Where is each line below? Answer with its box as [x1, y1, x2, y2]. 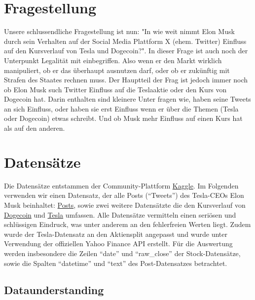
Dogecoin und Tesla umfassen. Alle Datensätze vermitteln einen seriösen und [4, 209, 236, 220]
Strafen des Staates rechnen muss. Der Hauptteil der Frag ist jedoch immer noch [4, 75, 248, 85]
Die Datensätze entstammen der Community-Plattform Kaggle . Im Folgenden [4, 180, 239, 190]
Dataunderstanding [4, 282, 104, 297]
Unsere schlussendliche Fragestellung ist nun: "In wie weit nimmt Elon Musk [4, 26, 235, 37]
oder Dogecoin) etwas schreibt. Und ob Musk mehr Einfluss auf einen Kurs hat [4, 113, 243, 123]
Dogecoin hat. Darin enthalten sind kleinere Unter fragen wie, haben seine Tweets [4, 94, 251, 104]
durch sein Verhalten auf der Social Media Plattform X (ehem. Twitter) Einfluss [4, 36, 247, 46]
